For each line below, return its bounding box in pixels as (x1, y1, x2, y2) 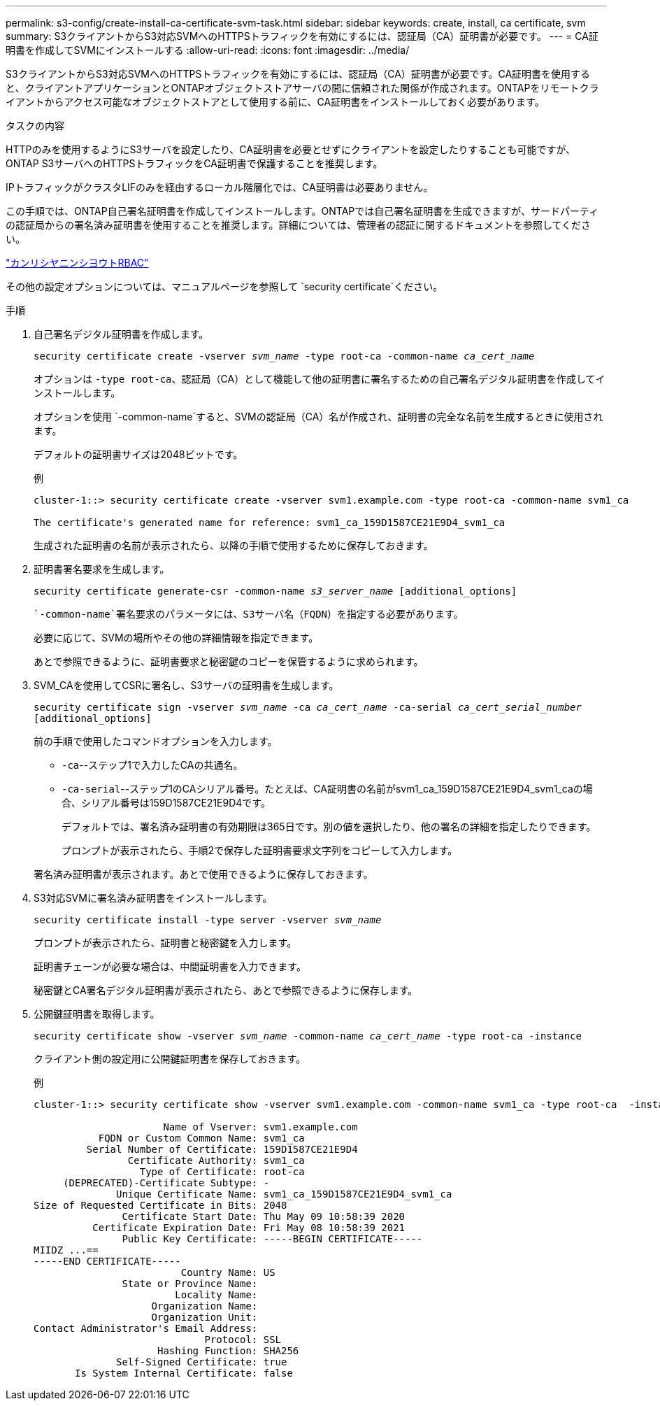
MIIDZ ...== (34, 1244, 99, 1256)
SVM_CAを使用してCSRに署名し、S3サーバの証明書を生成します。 (34, 679, 339, 691)
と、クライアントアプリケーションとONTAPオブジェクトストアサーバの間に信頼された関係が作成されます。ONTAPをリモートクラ (6, 82, 599, 94)
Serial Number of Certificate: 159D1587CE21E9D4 (86, 1144, 358, 1155)
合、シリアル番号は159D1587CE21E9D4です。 (62, 797, 271, 809)
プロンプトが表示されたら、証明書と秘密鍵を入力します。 (34, 937, 297, 949)
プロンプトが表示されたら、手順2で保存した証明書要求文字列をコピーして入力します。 (62, 844, 458, 856)
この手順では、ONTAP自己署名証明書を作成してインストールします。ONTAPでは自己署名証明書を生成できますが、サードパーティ (6, 205, 599, 217)
